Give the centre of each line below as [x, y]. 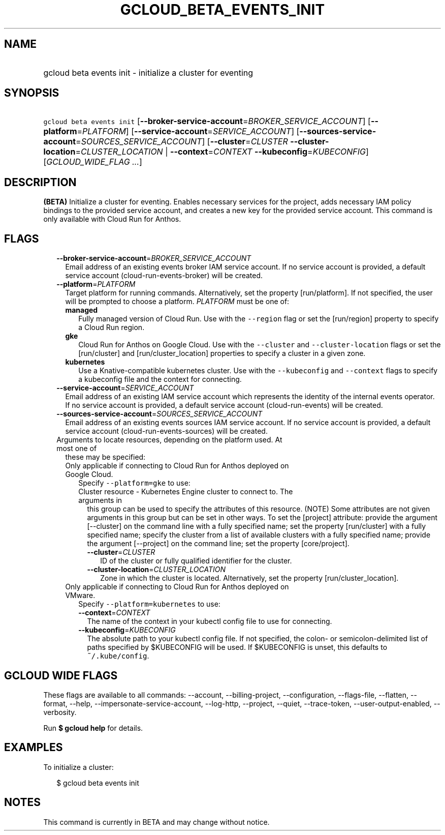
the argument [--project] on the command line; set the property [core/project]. [218, 544]
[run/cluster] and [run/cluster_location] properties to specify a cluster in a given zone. [222, 353]
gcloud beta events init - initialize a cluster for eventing [148, 72]
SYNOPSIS [32, 93]
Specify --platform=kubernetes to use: [149, 604]
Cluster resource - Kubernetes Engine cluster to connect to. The [186, 492]
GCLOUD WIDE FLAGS [61, 675]
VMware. [80, 595]
